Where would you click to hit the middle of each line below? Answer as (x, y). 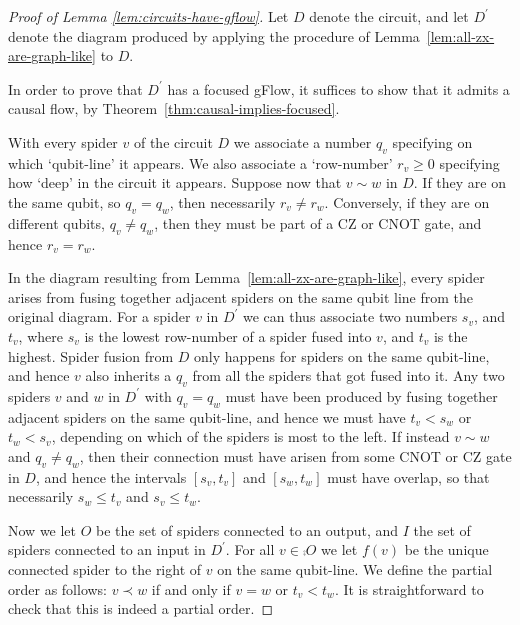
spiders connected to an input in (107, 549)
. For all (250, 549)
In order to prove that (75, 88)
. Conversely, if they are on (407, 201)
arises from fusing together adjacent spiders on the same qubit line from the (240, 296)
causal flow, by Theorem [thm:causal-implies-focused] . (174, 108)
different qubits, (56, 222)
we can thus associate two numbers (350, 316)
